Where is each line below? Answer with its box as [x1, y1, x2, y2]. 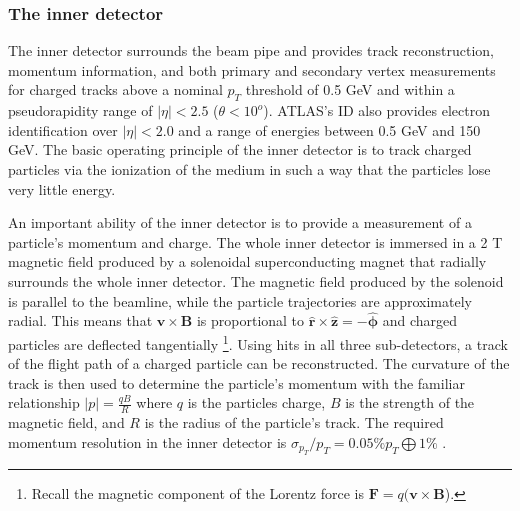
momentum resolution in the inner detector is [8, 431, 287, 452]
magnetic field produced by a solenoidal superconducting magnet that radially [8, 251, 487, 272]
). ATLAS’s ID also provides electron [263, 100, 490, 121]
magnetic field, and [8, 412, 125, 433]
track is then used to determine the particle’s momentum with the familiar [8, 372, 465, 393]
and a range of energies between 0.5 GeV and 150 [178, 119, 481, 140]
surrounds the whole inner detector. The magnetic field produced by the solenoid [8, 270, 504, 291]
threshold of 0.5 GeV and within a [245, 79, 455, 100]
